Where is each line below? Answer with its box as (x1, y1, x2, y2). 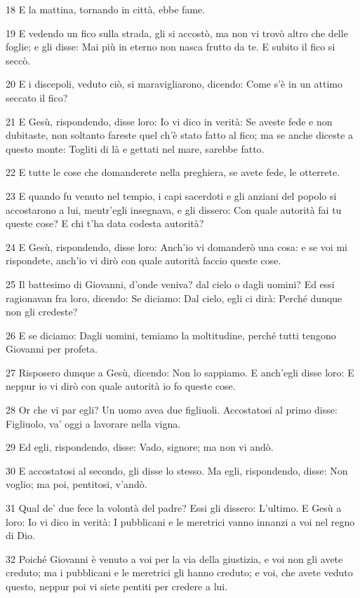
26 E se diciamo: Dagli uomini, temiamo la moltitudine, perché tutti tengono (6, 327, 336, 342)
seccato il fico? (6, 90, 68, 104)
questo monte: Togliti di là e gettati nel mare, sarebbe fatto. (6, 141, 265, 156)
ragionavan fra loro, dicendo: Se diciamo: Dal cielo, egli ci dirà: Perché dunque (6, 290, 342, 305)
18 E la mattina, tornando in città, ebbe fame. (6, 2, 206, 16)
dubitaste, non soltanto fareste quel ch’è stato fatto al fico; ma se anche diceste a (6, 128, 354, 142)
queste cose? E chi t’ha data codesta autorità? (6, 216, 204, 231)
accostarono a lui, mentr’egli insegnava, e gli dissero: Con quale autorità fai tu (6, 202, 342, 217)
